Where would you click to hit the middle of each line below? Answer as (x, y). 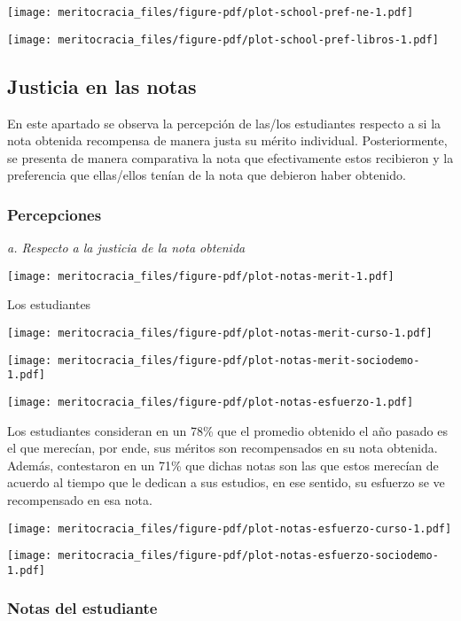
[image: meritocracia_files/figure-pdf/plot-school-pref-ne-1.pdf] (211, 12)
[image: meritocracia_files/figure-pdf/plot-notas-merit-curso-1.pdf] (220, 333)
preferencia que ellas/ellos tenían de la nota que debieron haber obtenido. (207, 175)
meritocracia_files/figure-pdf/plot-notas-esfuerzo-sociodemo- (248, 556)
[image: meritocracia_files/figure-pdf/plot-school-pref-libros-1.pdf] (223, 39)
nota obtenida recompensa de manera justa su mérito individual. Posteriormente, (227, 140)
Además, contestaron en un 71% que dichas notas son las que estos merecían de (223, 465)
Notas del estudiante (82, 608)
